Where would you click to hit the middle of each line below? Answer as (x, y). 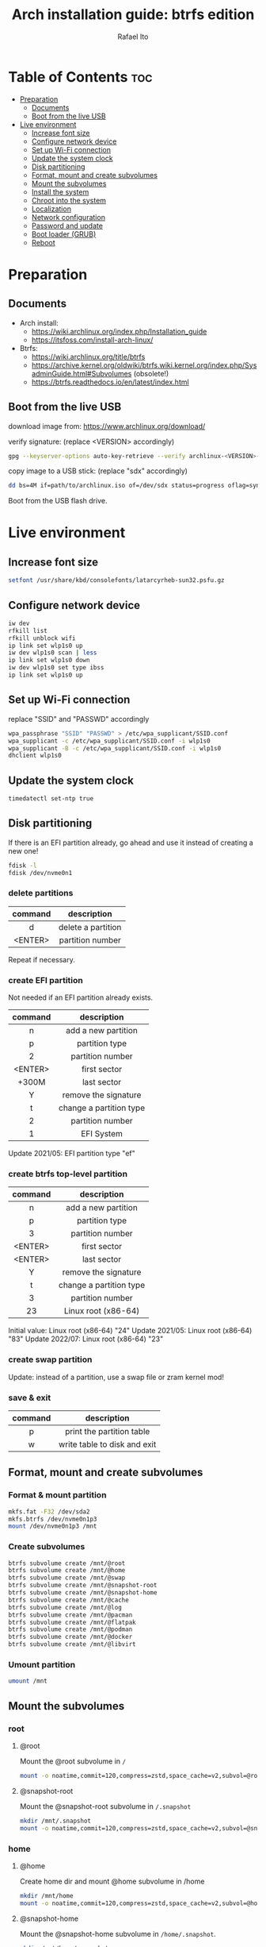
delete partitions (41, 893)
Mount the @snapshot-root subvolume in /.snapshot (105, 1806)
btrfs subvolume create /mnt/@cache (68, 1600)
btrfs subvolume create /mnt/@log (65, 1607)
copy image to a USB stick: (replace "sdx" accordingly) (98, 471)
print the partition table (107, 1431)
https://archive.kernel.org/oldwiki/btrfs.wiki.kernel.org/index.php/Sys (144, 365)
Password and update (67, 226)
